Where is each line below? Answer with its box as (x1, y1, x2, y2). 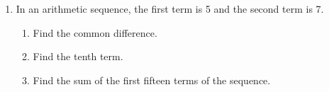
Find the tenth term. (33, 49, 123, 64)
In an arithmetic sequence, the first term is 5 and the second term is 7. (16, 1, 324, 16)
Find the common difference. (33, 25, 157, 40)
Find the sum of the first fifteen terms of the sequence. (33, 72, 271, 87)
